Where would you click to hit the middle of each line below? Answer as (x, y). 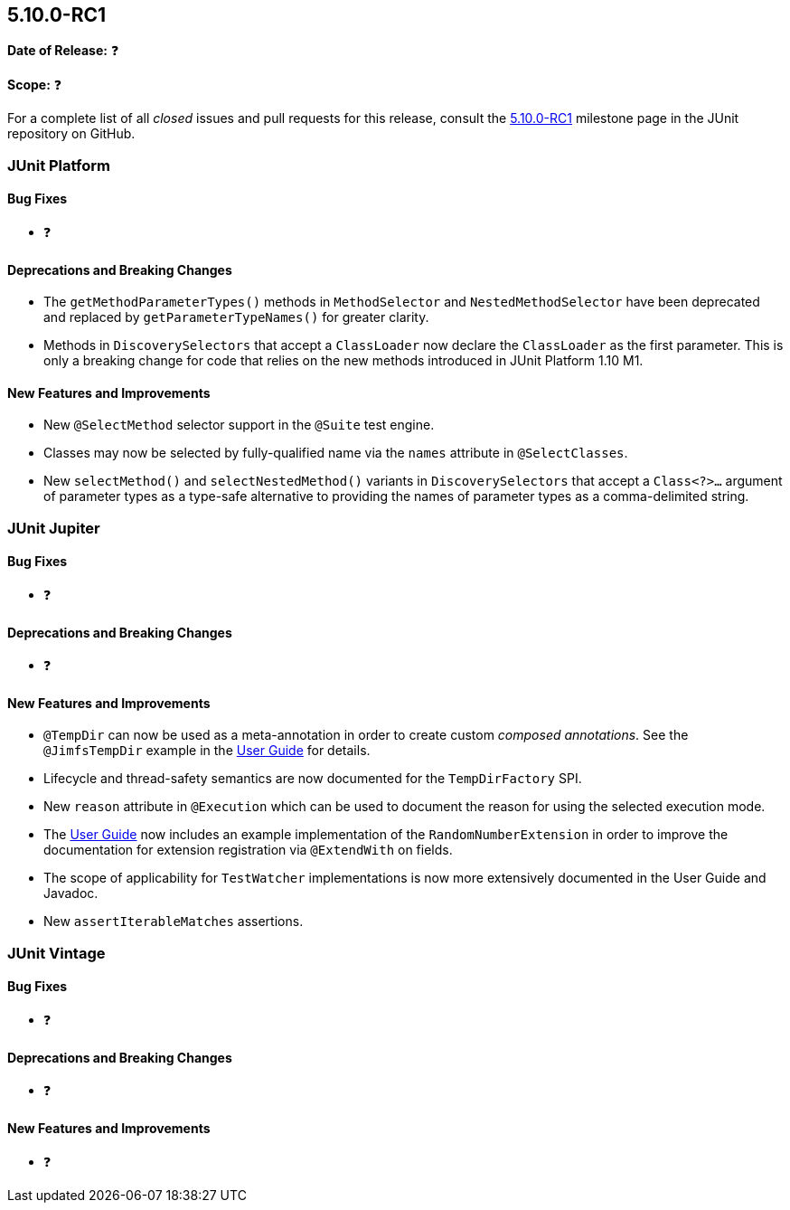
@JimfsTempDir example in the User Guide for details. (207, 751)
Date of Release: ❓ (63, 51)
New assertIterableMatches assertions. (174, 922)
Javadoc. (71, 893)
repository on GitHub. (71, 134)
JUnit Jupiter (54, 528)
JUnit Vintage (56, 953)
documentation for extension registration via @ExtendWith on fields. (248, 850)
